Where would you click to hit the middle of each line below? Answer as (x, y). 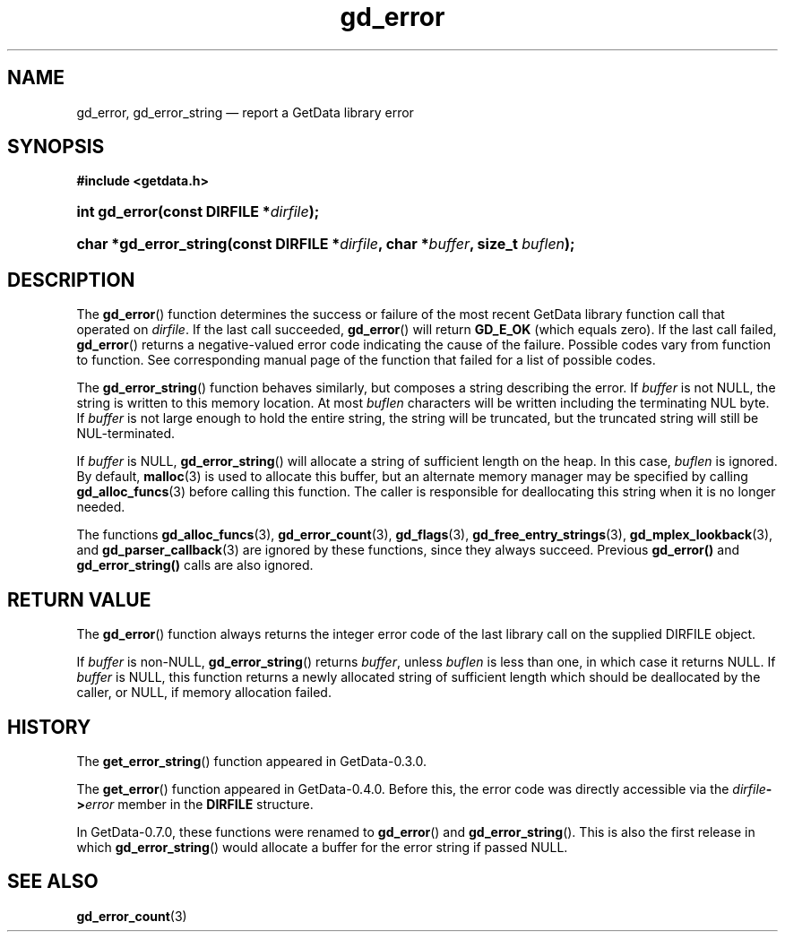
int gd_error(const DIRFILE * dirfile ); (198, 212)
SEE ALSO (53, 882)
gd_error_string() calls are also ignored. (195, 565)
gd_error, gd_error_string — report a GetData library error (245, 112)
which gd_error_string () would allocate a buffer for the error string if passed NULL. (322, 847)
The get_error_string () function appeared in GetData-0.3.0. (252, 761)
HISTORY (49, 727)
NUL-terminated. (126, 434)
